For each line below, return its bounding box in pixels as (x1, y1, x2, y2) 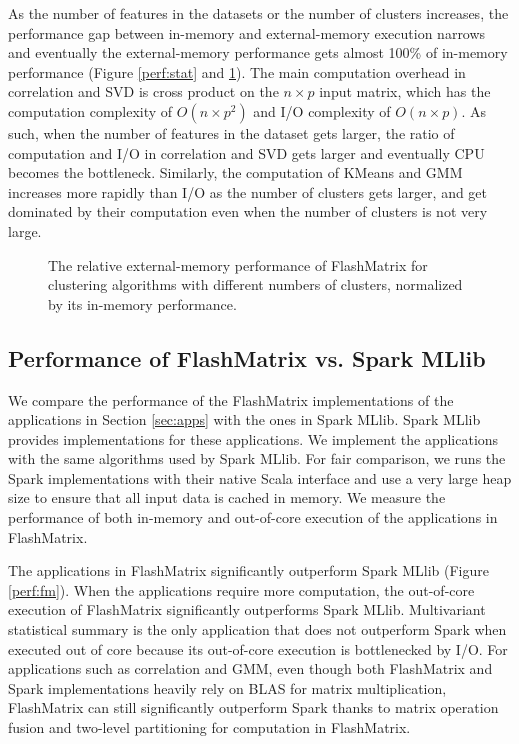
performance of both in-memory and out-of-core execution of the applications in (8, 507, 498, 528)
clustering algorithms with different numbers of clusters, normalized (48, 274, 463, 295)
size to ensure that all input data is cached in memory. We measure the (8, 487, 446, 508)
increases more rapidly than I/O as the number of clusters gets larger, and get (8, 181, 488, 202)
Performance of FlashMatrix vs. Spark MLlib (8, 342, 486, 373)
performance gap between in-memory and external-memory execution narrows (8, 22, 486, 43)
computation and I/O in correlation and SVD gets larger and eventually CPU (8, 142, 485, 163)
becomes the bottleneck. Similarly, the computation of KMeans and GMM (8, 162, 463, 183)
